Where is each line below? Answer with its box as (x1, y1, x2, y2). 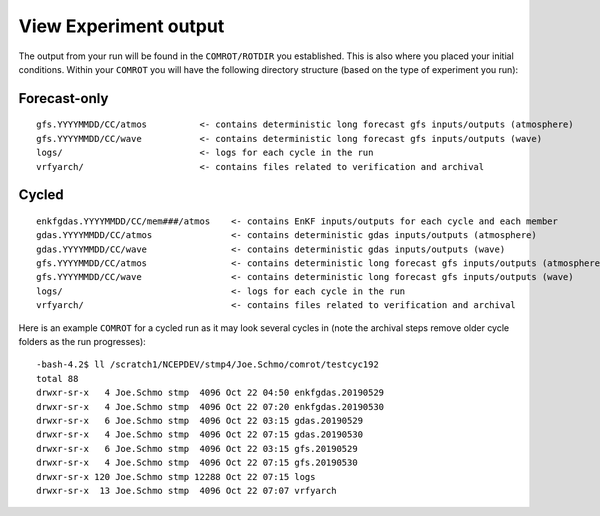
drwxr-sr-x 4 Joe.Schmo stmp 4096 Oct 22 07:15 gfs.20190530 (36, 457, 359, 469)
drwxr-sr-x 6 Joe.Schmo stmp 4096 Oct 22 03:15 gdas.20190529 (36, 415, 364, 426)
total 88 (36, 373, 79, 384)
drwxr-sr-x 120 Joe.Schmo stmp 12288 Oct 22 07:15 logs (36, 471, 316, 482)
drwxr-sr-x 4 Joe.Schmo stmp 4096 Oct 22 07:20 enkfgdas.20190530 (36, 401, 385, 412)
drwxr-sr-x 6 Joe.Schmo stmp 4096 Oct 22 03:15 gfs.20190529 (36, 443, 359, 454)
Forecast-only (18, 90, 109, 107)
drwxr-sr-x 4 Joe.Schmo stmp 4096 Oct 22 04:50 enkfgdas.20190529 (36, 387, 385, 399)
